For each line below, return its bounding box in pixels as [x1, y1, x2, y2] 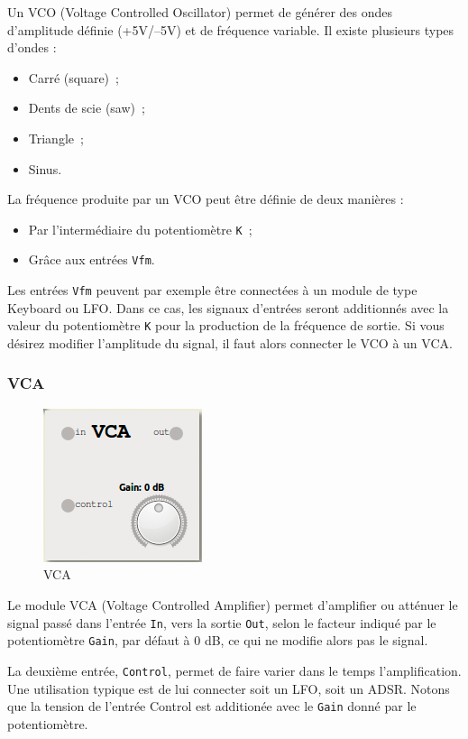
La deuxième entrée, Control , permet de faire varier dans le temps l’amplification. [7, 660, 462, 679]
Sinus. [28, 159, 62, 178]
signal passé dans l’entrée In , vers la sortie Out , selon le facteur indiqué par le [7, 613, 436, 632]
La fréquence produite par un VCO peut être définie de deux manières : [7, 189, 404, 208]
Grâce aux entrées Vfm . [28, 250, 155, 269]
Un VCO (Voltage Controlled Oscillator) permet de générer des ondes [7, 3, 393, 21]
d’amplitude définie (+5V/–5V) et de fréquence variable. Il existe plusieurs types [7, 20, 454, 39]
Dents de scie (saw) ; [28, 98, 145, 117]
